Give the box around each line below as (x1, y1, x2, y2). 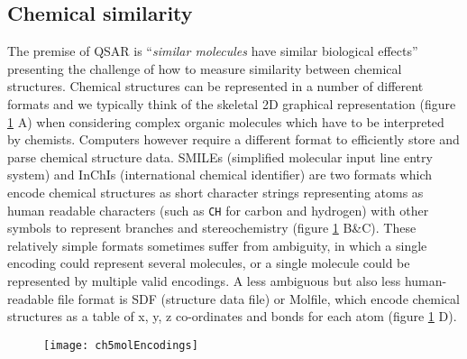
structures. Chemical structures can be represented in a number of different (7, 77, 424, 96)
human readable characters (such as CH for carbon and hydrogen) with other (7, 200, 429, 219)
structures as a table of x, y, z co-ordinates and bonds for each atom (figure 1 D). (7, 307, 457, 326)
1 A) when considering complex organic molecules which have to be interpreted (7, 112, 444, 131)
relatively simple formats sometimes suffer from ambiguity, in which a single (7, 235, 427, 254)
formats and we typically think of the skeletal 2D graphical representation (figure (7, 94, 456, 113)
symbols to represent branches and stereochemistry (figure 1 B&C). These (7, 218, 417, 237)
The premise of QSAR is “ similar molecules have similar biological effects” (7, 41, 418, 60)
